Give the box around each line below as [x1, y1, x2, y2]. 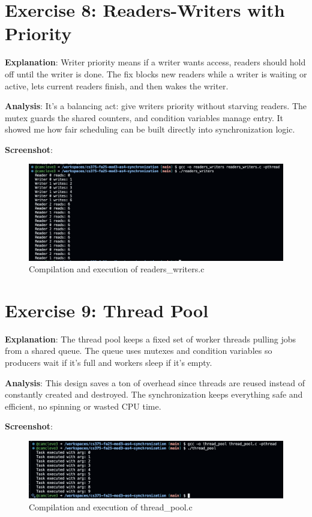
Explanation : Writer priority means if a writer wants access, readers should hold [5, 56, 306, 68]
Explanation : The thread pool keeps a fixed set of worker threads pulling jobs [5, 332, 296, 345]
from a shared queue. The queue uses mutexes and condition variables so [5, 344, 272, 357]
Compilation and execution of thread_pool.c [29, 500, 193, 513]
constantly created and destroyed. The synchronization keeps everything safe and [5, 388, 303, 401]
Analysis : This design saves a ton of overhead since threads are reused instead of [5, 376, 305, 389]
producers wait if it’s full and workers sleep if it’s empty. [5, 356, 212, 369]
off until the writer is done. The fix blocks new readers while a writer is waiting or [5, 67, 307, 80]
